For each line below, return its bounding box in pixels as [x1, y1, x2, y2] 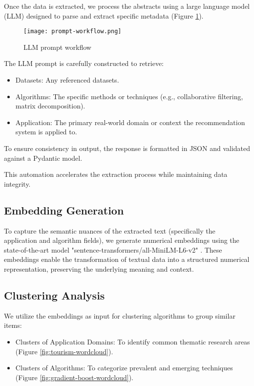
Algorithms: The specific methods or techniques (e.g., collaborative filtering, [15, 91, 243, 101]
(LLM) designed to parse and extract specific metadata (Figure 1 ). [4, 10, 204, 21]
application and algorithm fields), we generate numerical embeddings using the [4, 235, 239, 245]
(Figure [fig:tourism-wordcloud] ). [15, 346, 113, 356]
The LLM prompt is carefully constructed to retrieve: [4, 58, 164, 68]
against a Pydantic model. [4, 152, 83, 163]
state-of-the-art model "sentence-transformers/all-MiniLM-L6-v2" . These [4, 244, 222, 255]
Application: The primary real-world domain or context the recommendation [15, 117, 245, 127]
